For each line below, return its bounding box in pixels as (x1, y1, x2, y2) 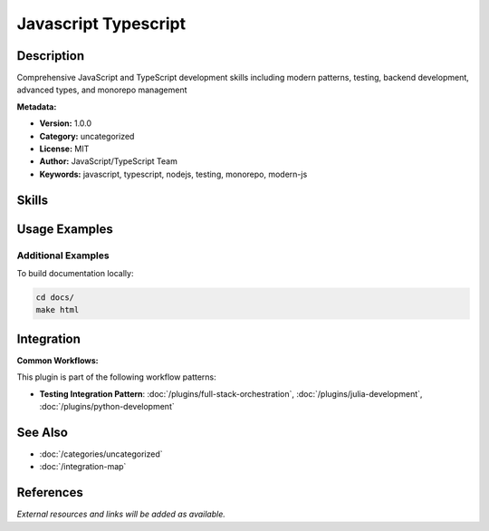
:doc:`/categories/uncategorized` (39, 449, 163, 459)
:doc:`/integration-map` (39, 461, 127, 472)
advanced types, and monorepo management (16, 84, 187, 95)
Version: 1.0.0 (39, 118, 92, 129)
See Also (16, 424, 68, 439)
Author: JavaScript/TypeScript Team (39, 156, 178, 167)
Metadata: (16, 101, 57, 112)
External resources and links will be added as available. (16, 508, 226, 520)
